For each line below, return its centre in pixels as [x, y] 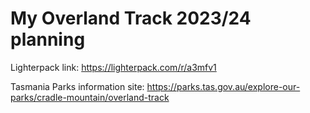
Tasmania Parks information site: [77, 86]
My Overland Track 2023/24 [131, 18]
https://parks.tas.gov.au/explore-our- [223, 86]
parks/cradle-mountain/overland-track [90, 97]
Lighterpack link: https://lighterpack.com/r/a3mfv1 [113, 67]
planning [48, 39]
